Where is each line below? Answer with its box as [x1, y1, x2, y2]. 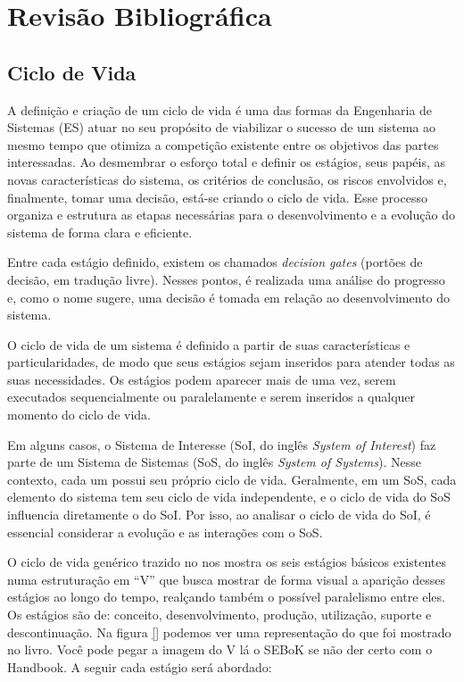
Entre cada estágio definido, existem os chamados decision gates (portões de [7, 253, 423, 271]
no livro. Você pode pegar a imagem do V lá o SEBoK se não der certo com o [7, 640, 433, 659]
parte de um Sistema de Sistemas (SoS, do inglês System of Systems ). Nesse [7, 453, 421, 471]
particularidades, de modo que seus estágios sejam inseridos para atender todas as [7, 353, 455, 371]
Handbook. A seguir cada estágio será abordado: [7, 657, 272, 676]
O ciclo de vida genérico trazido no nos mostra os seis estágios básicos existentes [7, 553, 447, 571]
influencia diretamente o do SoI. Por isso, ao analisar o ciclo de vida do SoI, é [7, 505, 431, 524]
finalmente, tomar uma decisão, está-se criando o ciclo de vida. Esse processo [7, 187, 427, 206]
